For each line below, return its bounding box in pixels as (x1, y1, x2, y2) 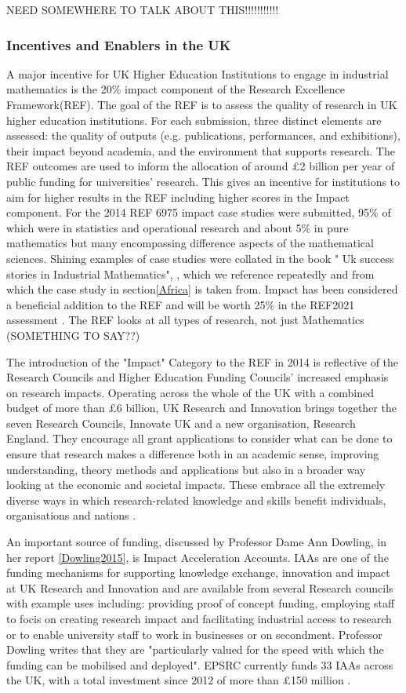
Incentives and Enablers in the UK (6, 35, 231, 54)
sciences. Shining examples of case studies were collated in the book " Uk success (6, 250, 394, 266)
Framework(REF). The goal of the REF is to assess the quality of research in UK (6, 97, 397, 112)
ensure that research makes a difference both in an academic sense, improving (6, 446, 379, 462)
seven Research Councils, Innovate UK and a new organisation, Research (6, 414, 356, 431)
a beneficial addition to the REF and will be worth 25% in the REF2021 (6, 296, 355, 312)
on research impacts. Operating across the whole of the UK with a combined (6, 384, 375, 400)
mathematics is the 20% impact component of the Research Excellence (6, 81, 345, 97)
